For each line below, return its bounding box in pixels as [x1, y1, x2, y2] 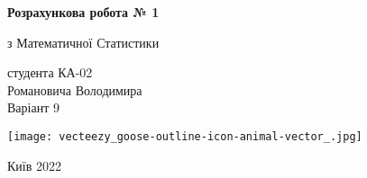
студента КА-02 [7, 63, 93, 82]
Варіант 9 [7, 98, 60, 117]
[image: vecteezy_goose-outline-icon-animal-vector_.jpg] [7, 129, 362, 143]
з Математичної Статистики [7, 32, 160, 51]
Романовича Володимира [7, 80, 142, 99]
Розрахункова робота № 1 [7, 3, 160, 21]
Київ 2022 [7, 156, 61, 174]
